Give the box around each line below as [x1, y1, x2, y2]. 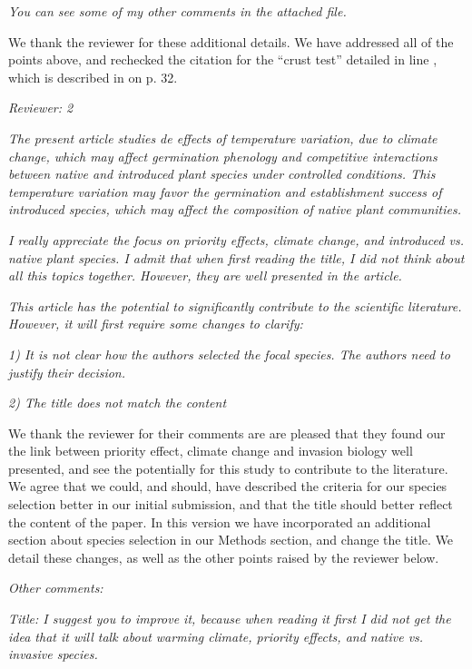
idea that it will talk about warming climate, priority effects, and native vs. [8, 626, 424, 645]
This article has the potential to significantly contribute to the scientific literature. [8, 296, 462, 315]
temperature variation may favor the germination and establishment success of [8, 182, 442, 201]
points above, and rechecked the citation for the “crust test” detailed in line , [8, 50, 438, 69]
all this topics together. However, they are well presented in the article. [8, 266, 402, 285]
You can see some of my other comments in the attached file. [8, 2, 347, 20]
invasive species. [8, 644, 98, 664]
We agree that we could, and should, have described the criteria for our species [8, 477, 447, 496]
